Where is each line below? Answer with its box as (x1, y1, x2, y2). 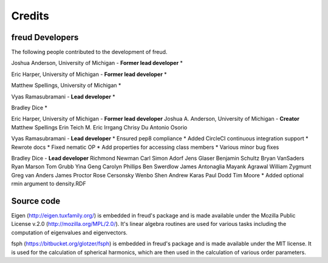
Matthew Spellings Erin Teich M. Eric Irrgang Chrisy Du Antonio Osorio (11, 123, 188, 131)
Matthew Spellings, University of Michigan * (11, 82, 121, 89)
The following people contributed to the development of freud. (11, 49, 168, 56)
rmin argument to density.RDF (11, 180, 86, 188)
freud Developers (11, 32, 79, 43)
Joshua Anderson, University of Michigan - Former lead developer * (11, 60, 183, 67)
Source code (11, 196, 61, 206)
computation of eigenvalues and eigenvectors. (11, 228, 128, 236)
